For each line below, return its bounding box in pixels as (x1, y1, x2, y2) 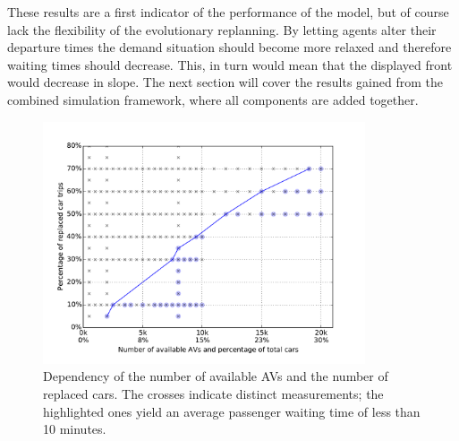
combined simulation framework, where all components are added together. (7, 90, 419, 108)
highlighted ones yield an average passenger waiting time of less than (43, 402, 421, 420)
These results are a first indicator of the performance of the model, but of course (7, 3, 449, 21)
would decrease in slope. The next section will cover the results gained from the (7, 73, 443, 91)
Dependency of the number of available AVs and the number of (43, 367, 388, 385)
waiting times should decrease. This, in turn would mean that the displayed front (7, 55, 453, 73)
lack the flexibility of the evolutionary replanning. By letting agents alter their (7, 20, 437, 39)
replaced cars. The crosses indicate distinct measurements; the (43, 385, 384, 403)
